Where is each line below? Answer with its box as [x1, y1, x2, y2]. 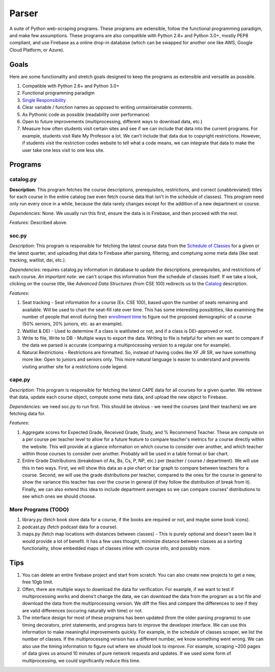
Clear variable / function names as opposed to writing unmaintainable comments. [22, 104, 193, 111]
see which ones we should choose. [22, 493, 96, 499]
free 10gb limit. [22, 579, 53, 585]
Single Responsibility [22, 97, 66, 103]
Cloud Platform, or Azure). [9, 46, 65, 53]
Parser [9, 8, 38, 19]
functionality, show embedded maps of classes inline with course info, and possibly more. [22, 545, 211, 551]
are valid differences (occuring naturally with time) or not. [22, 607, 143, 613]
